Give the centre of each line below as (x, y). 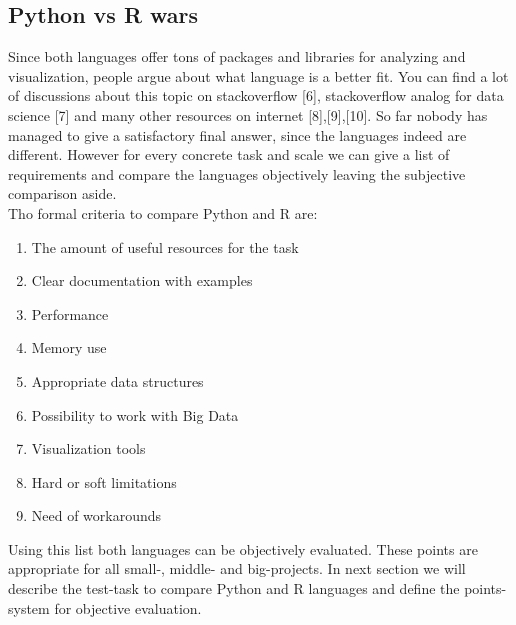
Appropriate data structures (117, 380)
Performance (70, 313)
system (29, 607)
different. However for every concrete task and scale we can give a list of (229, 154)
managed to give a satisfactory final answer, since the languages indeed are (237, 134)
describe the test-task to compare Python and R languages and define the (234, 588)
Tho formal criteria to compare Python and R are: (163, 212)
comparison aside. (62, 193)
